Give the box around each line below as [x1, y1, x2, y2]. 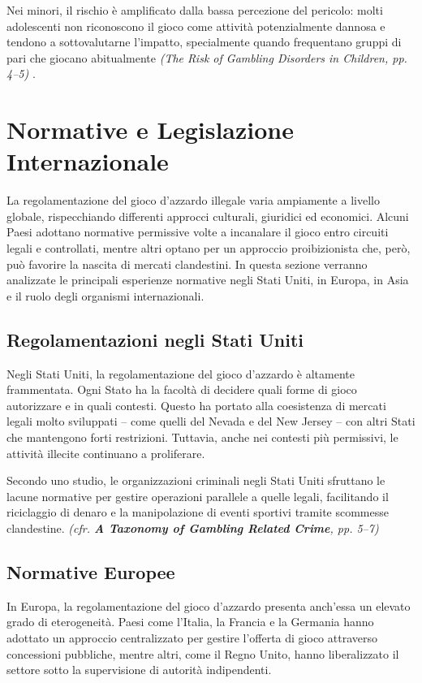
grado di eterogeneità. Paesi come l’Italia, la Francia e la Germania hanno [6, 613, 374, 630]
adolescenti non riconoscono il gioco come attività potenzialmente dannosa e [6, 17, 385, 34]
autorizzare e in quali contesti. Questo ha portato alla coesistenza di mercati [6, 396, 386, 413]
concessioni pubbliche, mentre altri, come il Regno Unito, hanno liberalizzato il [6, 645, 399, 662]
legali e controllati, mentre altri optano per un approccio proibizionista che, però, [6, 240, 411, 257]
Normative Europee [6, 559, 175, 584]
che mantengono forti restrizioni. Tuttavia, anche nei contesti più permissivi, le [6, 429, 398, 446]
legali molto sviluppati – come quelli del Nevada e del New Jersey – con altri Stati [6, 413, 416, 430]
